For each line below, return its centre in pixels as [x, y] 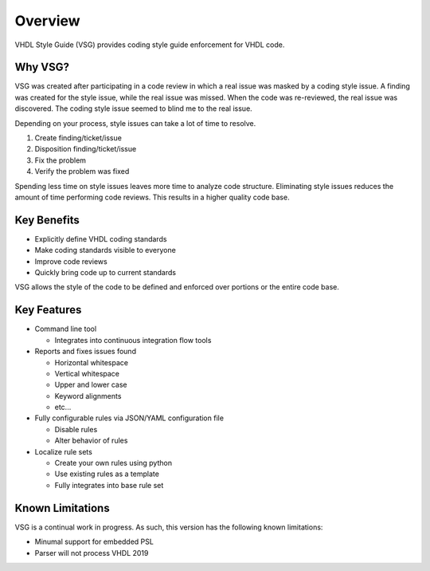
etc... [63, 408]
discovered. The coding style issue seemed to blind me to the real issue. [133, 108]
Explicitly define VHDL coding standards [101, 238]
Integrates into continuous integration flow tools [133, 340]
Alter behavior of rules [91, 441]
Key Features [48, 310]
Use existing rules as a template [107, 474]
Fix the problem [61, 160]
